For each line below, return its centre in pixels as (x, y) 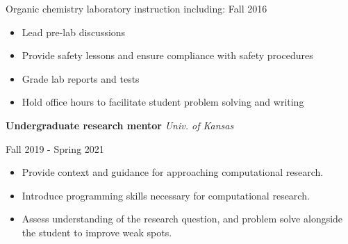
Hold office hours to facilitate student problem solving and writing (163, 102)
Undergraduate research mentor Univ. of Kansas (120, 125)
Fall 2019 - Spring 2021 (55, 148)
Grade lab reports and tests (81, 78)
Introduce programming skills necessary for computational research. (166, 195)
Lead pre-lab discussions (74, 32)
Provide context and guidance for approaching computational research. (173, 172)
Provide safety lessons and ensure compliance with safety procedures (167, 55)
